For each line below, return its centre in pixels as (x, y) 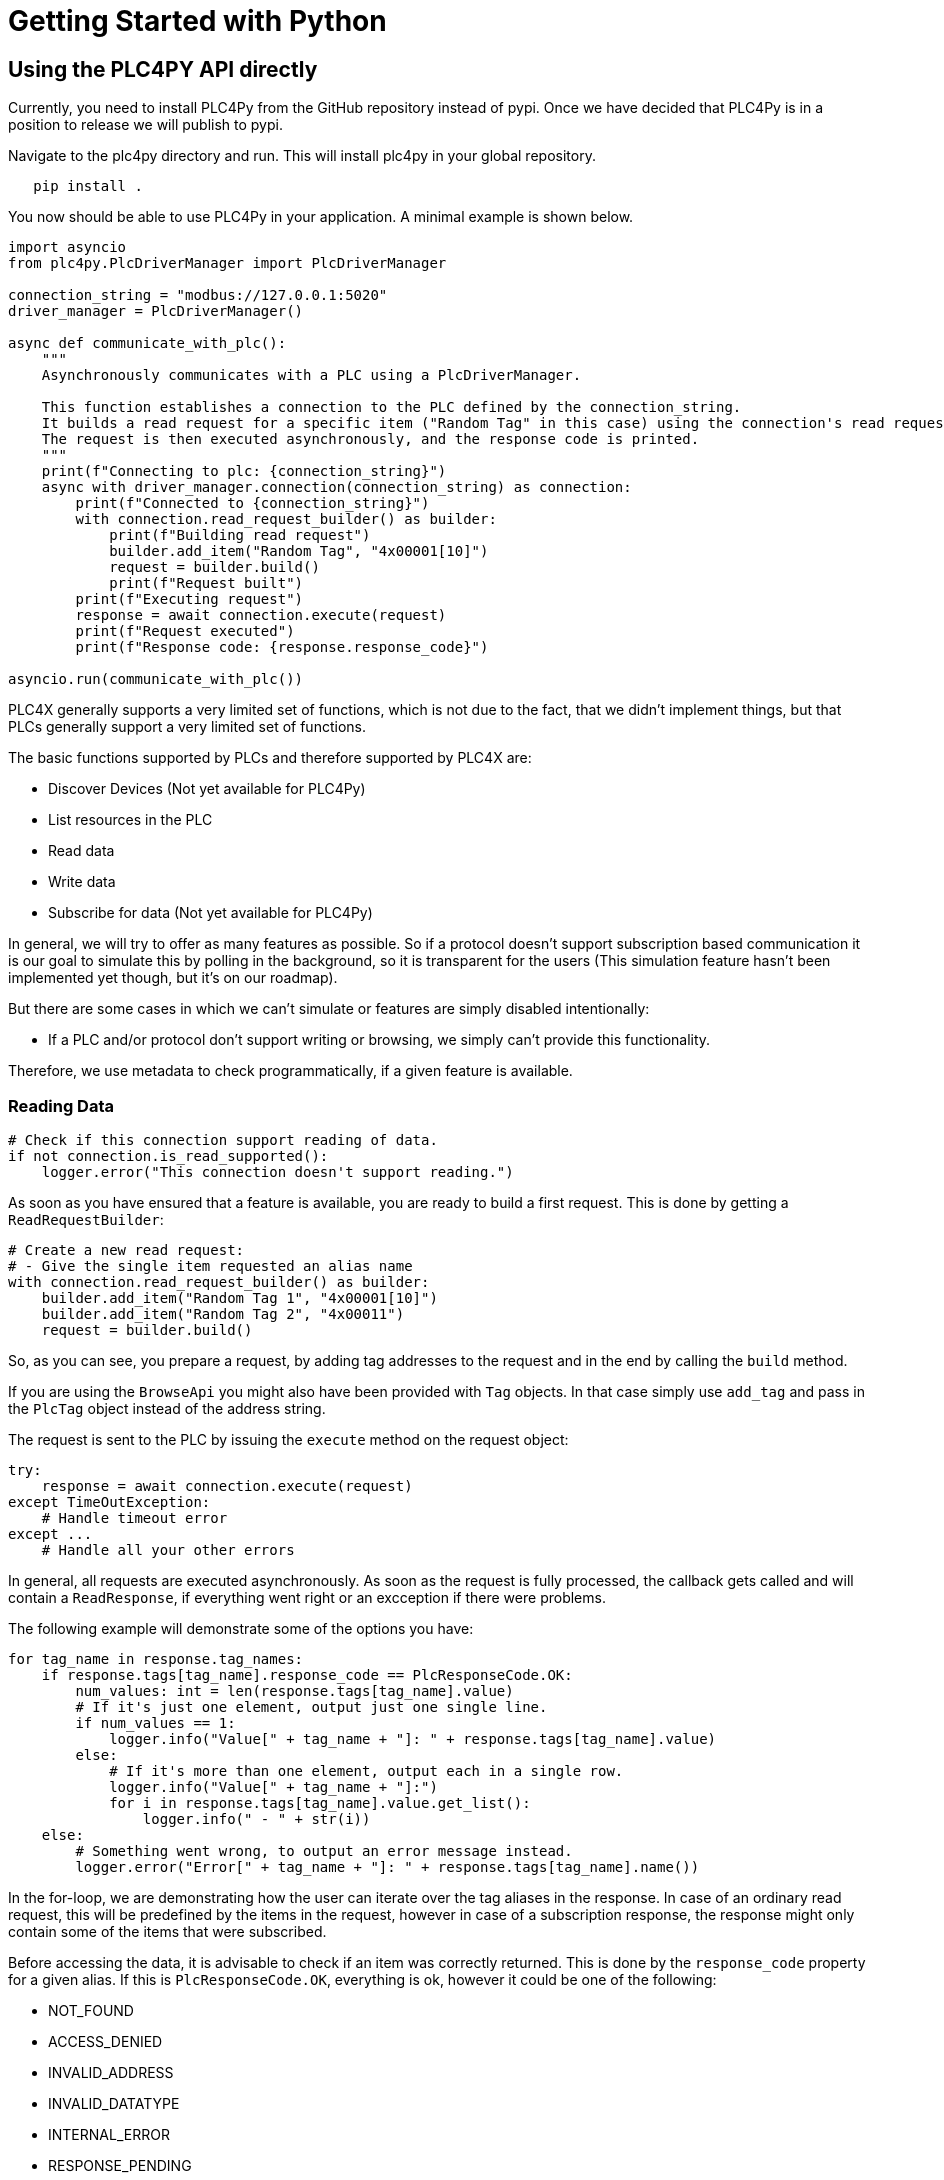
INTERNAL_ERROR (109, 2134)
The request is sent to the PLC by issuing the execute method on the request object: (288, 1439)
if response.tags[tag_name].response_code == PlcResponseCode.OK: (307, 1674)
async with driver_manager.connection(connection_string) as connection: (336, 487)
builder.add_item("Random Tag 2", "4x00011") (223, 1313)
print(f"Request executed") (185, 631)
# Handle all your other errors (168, 1549)
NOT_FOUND (91, 2010)
